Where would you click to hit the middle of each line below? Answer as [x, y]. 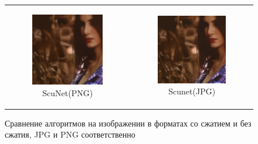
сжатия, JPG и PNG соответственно [70, 134]
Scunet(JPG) [192, 91]
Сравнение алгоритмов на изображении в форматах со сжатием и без [128, 123]
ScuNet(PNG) [68, 92]
